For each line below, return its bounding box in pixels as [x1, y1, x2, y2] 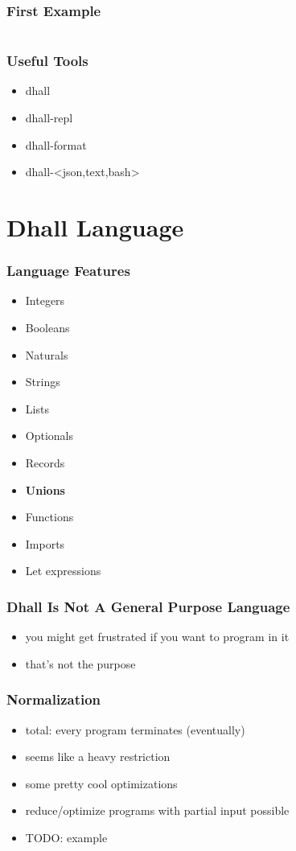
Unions [25, 481, 65, 498]
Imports [25, 535, 65, 552]
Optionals [25, 427, 74, 444]
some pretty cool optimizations [25, 775, 178, 791]
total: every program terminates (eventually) [25, 721, 245, 738]
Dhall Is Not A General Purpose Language [6, 596, 290, 616]
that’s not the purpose [25, 655, 136, 672]
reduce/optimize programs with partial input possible [25, 802, 290, 819]
